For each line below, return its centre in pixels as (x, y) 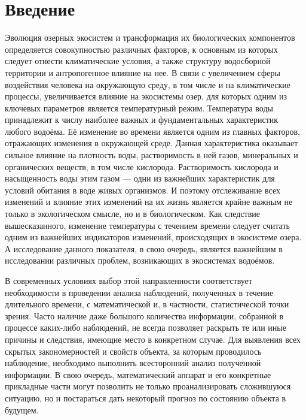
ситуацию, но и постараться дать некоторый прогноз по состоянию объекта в (146, 398)
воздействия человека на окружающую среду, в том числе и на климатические (148, 84)
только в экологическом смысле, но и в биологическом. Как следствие (133, 214)
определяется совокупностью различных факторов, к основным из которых (141, 49)
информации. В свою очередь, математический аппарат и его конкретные (138, 374)
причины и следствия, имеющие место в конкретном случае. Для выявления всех (153, 339)
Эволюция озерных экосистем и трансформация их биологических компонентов (150, 37)
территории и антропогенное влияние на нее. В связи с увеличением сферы (143, 72)
